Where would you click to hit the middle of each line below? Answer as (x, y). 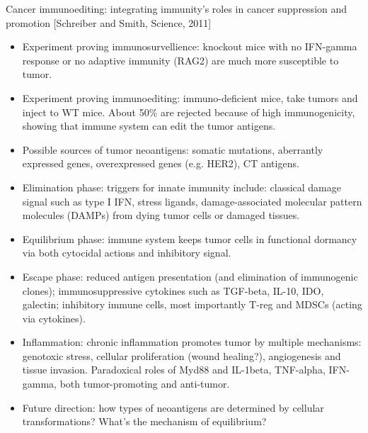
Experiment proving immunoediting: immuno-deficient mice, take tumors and (190, 97)
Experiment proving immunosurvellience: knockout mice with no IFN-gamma (190, 46)
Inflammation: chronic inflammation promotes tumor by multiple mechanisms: (192, 342)
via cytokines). (54, 318)
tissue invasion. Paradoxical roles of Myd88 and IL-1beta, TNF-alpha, (174, 370)
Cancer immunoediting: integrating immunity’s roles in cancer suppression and (177, 9)
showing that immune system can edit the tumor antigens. (149, 126)
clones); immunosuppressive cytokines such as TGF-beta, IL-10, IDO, (173, 290)
